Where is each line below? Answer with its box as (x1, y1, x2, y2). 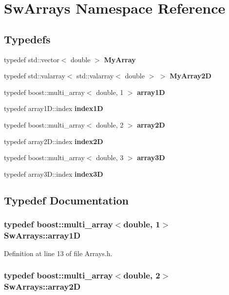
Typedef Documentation (4, 192, 129, 207)
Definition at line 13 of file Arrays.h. (4, 248, 113, 258)
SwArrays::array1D (4, 229, 81, 241)
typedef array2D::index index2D (4, 136, 103, 146)
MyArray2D (170, 71, 211, 81)
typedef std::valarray (4, 71, 65, 81)
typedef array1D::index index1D (4, 103, 103, 113)
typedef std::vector (4, 54, 59, 64)
